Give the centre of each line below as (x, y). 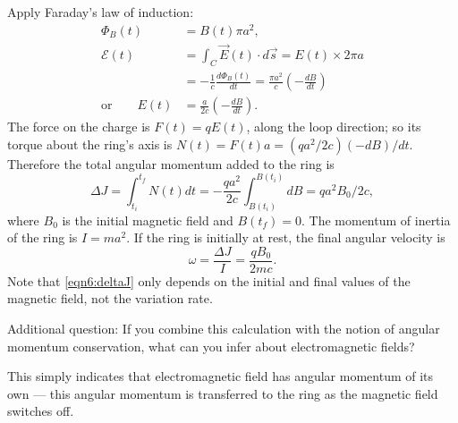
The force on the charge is (79, 127)
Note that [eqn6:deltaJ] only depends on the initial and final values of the (209, 280)
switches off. (41, 411)
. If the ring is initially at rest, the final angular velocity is (286, 237)
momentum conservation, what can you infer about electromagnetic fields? (211, 346)
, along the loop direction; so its (334, 127)
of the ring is (42, 237)
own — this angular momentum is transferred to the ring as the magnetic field (223, 393)
